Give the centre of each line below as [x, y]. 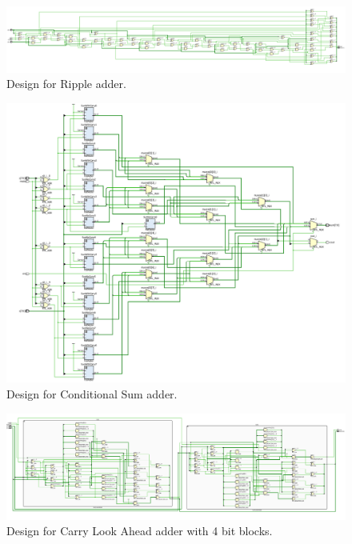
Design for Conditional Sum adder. [92, 394]
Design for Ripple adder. [66, 84]
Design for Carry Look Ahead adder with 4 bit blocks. [140, 531]
